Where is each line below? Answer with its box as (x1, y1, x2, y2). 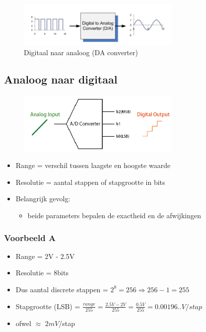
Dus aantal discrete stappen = (15, 284, 108, 294)
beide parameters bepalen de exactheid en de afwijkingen (27, 210, 201, 220)
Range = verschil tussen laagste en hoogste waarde (15, 160, 171, 170)
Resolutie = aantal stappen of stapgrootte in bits (15, 176, 165, 187)
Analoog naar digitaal (4, 72, 118, 87)
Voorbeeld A (4, 231, 56, 244)
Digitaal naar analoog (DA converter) (24, 47, 138, 58)
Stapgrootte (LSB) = (15, 301, 80, 311)
